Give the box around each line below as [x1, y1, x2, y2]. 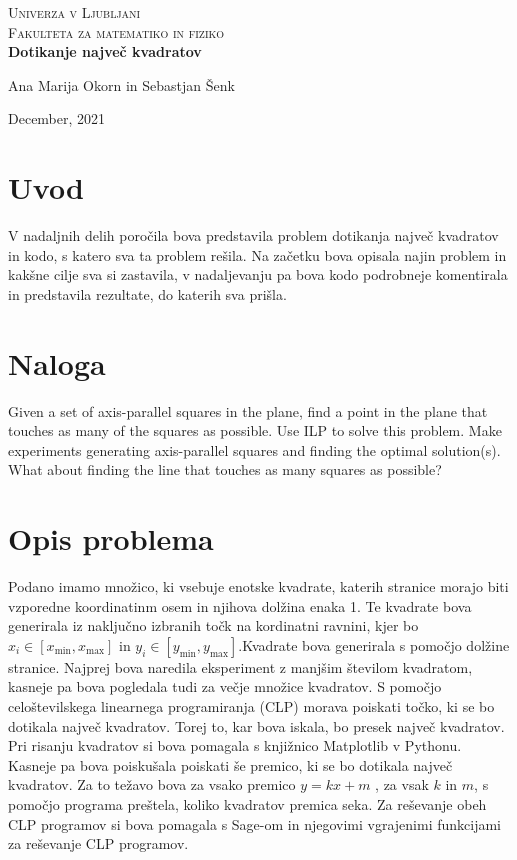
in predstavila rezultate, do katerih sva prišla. [8, 283, 287, 304]
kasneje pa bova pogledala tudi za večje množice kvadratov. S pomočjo [8, 676, 442, 697]
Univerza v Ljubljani [8, 2, 141, 22]
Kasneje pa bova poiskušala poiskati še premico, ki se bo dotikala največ [8, 754, 453, 775]
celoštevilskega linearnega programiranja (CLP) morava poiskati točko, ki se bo [8, 696, 495, 717]
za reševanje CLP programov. [8, 833, 189, 854]
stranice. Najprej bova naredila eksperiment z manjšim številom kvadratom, [8, 656, 473, 677]
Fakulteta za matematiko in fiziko [8, 21, 225, 42]
